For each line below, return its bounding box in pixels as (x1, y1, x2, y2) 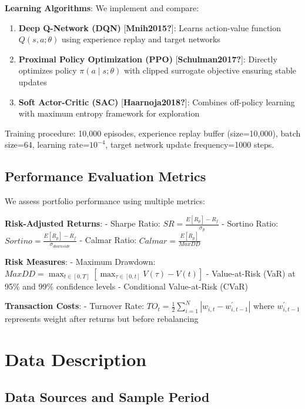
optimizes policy (18, 64, 77, 77)
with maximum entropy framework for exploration (18, 107, 200, 119)
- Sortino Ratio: (222, 217, 279, 230)
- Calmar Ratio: (79, 234, 137, 246)
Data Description (5, 347, 147, 371)
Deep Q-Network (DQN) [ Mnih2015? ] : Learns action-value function (18, 21, 281, 34)
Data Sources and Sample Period (5, 387, 210, 405)
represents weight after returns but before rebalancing (5, 312, 199, 325)
